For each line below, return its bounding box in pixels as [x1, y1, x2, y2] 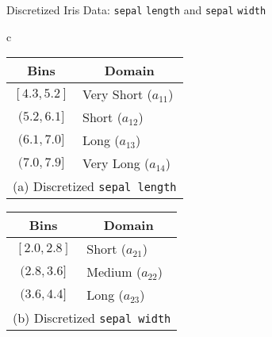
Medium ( [86, 262, 142, 281]
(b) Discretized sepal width [13, 308, 171, 327]
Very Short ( [82, 85, 152, 104]
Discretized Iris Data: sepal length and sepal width [6, 2, 266, 17]
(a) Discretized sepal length [13, 177, 177, 196]
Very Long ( [82, 154, 150, 173]
